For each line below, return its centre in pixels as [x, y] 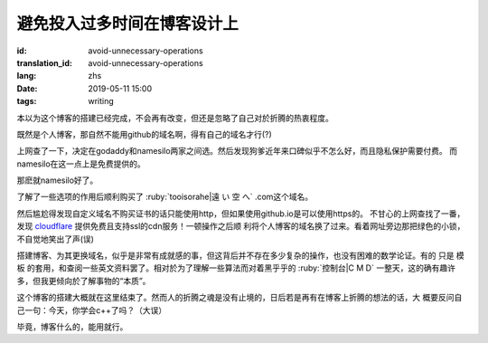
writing [101, 101]
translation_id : [44, 62]
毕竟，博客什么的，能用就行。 [72, 327]
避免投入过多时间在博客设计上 [128, 24]
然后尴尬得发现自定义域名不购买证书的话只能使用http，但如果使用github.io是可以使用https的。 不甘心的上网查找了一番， [241, 214]
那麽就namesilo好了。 [57, 180]
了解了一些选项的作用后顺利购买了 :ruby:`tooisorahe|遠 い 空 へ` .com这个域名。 [165, 197]
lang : [27, 76]
